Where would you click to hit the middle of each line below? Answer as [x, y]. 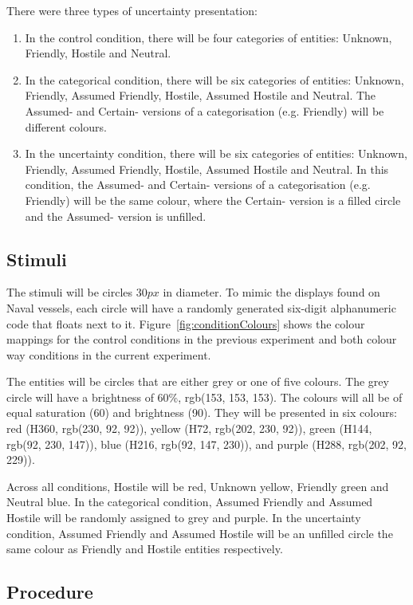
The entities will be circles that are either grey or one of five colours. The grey [198, 381]
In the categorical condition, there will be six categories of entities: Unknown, [214, 79]
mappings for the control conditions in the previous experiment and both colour [202, 339]
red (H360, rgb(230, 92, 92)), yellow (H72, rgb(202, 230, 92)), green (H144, [189, 428]
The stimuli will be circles [70, 292]
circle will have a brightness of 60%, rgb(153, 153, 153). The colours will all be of [205, 397]
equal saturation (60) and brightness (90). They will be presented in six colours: [202, 412]
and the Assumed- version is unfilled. [116, 216]
